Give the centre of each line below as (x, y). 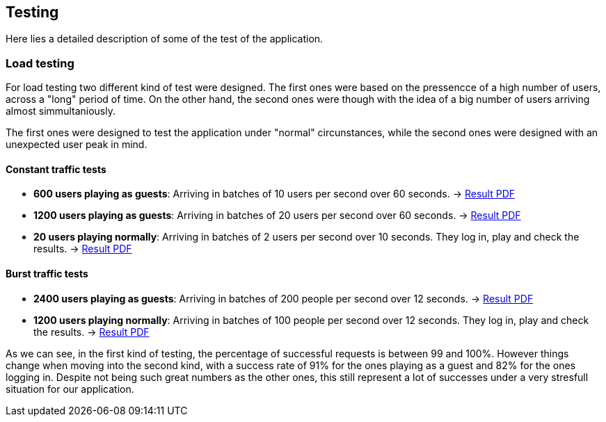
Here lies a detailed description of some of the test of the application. (165, 39)
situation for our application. (70, 389)
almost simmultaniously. (61, 111)
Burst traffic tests (47, 274)
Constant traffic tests (56, 169)
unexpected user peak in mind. (77, 145)
